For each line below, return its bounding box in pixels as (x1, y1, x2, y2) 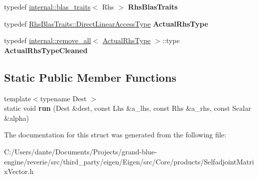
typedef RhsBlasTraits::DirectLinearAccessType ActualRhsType (4, 18, 208, 29)
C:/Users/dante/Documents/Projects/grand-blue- (4, 146, 157, 156)
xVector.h (4, 166, 34, 176)
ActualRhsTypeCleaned (4, 45, 88, 55)
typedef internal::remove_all (4, 35, 91, 46)
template (4, 93, 31, 103)
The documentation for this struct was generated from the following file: (4, 129, 226, 140)
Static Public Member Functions (4, 69, 177, 85)
